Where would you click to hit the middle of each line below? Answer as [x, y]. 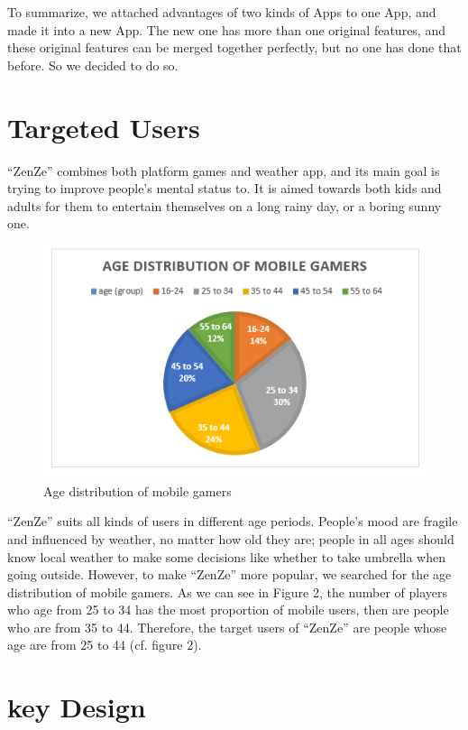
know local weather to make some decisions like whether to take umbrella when [226, 556]
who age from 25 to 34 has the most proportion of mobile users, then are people [228, 610]
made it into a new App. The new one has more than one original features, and [226, 29]
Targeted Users [104, 127]
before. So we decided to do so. [93, 65]
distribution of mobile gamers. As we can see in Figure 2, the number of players [228, 591]
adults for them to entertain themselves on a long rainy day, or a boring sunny [225, 205]
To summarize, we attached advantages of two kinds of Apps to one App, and [222, 12]
